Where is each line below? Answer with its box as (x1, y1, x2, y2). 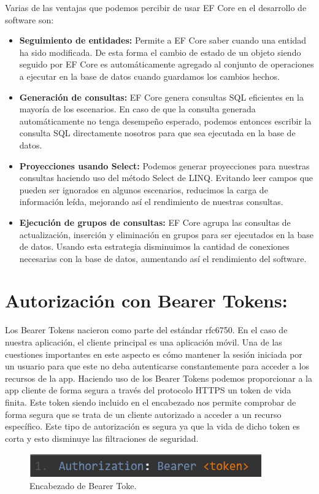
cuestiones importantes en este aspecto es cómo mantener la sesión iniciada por (5, 347, 302, 360)
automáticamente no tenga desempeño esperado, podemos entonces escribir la (19, 114, 312, 127)
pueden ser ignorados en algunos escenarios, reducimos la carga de (19, 183, 268, 196)
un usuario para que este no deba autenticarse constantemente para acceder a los (5, 360, 309, 372)
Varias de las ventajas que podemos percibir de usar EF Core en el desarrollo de (5, 1, 307, 14)
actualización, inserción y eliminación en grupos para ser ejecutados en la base (19, 228, 314, 241)
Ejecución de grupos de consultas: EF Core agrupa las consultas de (19, 215, 291, 228)
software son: (5, 13, 54, 26)
